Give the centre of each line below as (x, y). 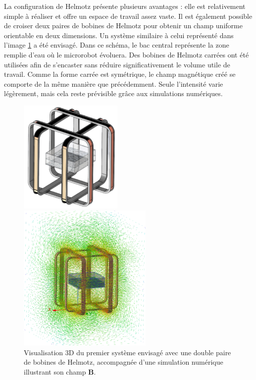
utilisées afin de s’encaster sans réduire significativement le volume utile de (117, 64)
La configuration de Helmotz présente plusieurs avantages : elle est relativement (125, 6)
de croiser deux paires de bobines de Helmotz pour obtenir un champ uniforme (123, 26)
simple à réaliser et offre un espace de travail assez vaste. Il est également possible (128, 16)
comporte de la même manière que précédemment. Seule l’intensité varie (114, 83)
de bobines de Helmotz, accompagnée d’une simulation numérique (124, 362)
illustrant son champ (55, 371)
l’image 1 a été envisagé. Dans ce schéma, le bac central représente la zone (117, 45)
